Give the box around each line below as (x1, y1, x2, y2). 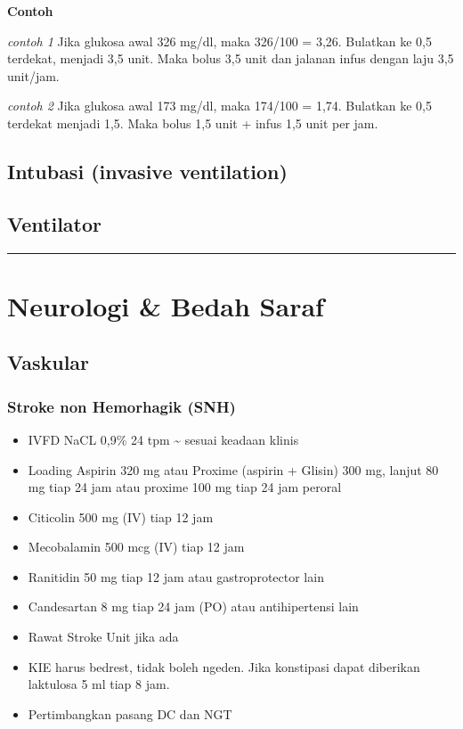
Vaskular (7, 348, 90, 376)
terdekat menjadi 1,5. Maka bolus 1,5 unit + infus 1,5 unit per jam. (7, 113, 378, 132)
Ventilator (7, 209, 102, 237)
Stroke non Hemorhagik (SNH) (7, 395, 236, 417)
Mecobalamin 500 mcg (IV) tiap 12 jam (28, 537, 245, 556)
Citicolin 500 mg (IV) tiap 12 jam (28, 507, 214, 526)
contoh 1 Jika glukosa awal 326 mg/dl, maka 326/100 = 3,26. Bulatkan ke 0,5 (7, 31, 432, 50)
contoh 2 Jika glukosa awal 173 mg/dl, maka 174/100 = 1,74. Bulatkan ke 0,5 (7, 96, 432, 115)
